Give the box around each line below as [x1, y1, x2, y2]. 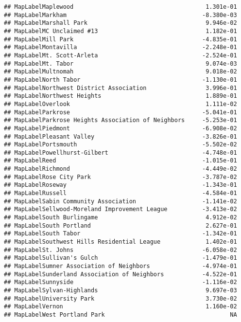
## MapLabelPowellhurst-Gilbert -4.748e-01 [4, 149, 237, 156]
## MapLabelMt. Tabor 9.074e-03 [4, 60, 237, 67]
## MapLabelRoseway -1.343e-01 [4, 181, 237, 189]
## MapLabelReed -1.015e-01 [4, 157, 237, 164]
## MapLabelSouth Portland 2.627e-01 [4, 222, 237, 229]
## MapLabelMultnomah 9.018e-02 [4, 68, 237, 75]
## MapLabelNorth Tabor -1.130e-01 [4, 76, 237, 83]
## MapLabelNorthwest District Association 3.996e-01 [4, 84, 237, 91]
